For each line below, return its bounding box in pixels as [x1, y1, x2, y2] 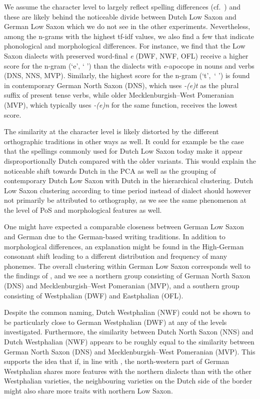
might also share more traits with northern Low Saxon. [4, 385, 173, 395]
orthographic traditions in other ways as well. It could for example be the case [4, 136, 244, 146]
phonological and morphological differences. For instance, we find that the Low [4, 41, 245, 51]
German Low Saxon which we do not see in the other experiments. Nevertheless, [4, 21, 250, 32]
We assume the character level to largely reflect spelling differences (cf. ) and [4, 2, 240, 12]
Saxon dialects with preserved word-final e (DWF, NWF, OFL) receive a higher [4, 50, 248, 61]
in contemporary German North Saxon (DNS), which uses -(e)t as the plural [4, 80, 239, 90]
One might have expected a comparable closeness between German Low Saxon [4, 221, 244, 232]
